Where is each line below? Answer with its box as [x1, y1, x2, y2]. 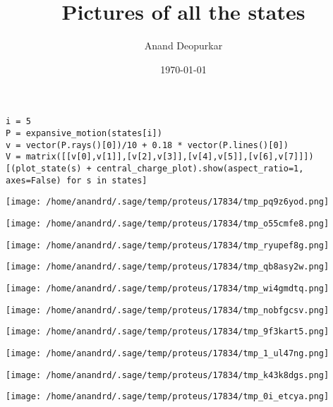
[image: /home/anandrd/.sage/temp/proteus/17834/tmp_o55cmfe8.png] [6, 218, 329, 229]
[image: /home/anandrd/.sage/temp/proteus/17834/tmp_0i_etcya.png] [6, 391, 329, 402]
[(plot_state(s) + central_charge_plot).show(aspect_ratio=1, [6, 163, 304, 174]
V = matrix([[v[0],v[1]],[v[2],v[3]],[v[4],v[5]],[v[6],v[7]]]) [6, 152, 314, 162]
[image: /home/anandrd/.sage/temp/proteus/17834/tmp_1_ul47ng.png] [6, 348, 329, 358]
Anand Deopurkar [144, 38, 223, 53]
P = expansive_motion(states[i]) [6, 128, 162, 138]
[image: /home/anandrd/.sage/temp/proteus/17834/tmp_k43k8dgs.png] [6, 370, 329, 380]
